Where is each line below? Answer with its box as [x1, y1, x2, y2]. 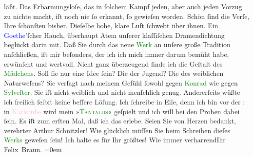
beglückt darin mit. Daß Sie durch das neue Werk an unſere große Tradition [4, 39, 231, 50]
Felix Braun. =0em [4, 144, 62, 154]
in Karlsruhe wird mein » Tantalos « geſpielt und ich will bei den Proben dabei [4, 106, 240, 116]
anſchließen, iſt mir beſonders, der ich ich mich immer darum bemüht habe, [4, 49, 229, 59]
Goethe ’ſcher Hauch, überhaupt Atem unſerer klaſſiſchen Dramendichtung [4, 30, 225, 40]
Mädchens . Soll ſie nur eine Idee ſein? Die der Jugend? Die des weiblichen [4, 68, 224, 78]
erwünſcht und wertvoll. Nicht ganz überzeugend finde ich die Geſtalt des [4, 58, 223, 69]
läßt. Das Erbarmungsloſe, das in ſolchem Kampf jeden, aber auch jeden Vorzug [4, 1, 242, 11]
